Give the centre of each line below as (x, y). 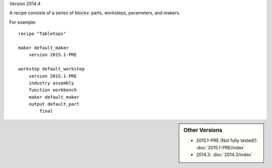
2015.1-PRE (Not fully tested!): (227, 140)
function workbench (53, 90)
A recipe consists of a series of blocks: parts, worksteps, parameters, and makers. (95, 13)
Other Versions (203, 130)
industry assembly (51, 83)
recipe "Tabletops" (42, 34)
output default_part (54, 104)
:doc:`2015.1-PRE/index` (221, 147)
